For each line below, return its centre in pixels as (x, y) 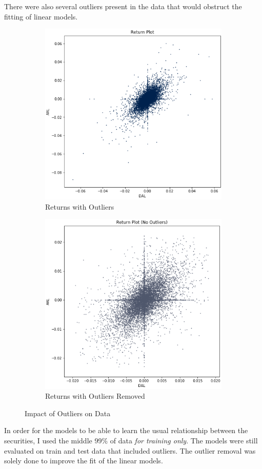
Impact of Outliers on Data (68, 413)
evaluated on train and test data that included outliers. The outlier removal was (130, 450)
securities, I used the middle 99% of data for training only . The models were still (131, 440)
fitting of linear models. (41, 16)
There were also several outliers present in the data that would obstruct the (123, 6)
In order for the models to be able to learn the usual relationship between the (126, 430)
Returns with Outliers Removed (95, 396)
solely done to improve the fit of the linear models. (84, 461)
